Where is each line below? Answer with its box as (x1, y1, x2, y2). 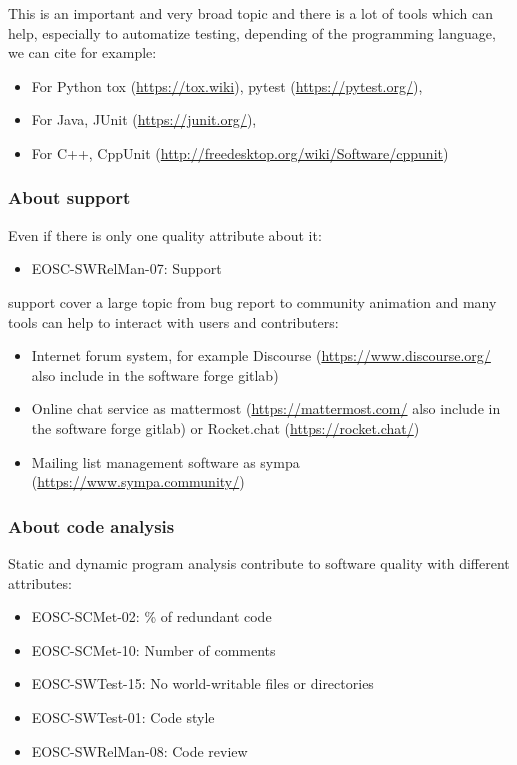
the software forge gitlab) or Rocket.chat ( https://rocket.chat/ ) (31, 417, 420, 438)
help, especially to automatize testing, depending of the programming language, (8, 22, 496, 43)
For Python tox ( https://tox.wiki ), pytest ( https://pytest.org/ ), (31, 75, 423, 96)
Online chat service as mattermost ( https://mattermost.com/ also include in (31, 398, 501, 419)
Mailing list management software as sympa (31, 451, 300, 472)
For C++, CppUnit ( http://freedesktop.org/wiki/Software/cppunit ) (31, 142, 449, 163)
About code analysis (8, 513, 175, 538)
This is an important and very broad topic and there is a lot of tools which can (8, 3, 494, 23)
